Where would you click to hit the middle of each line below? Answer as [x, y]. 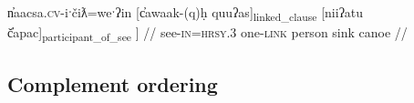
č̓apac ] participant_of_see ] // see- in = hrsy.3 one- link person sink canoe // [207, 33]
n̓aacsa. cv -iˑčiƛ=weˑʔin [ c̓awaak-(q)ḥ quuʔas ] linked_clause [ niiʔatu [186, 13]
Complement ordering [113, 83]
